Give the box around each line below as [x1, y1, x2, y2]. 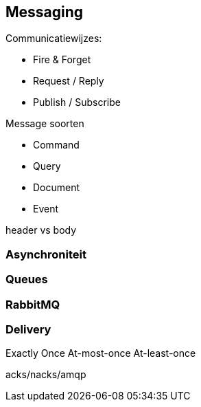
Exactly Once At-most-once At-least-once [5, 347, 196, 360]
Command [33, 139, 80, 151]
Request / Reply [33, 75, 104, 87]
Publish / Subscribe [33, 96, 121, 109]
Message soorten [5, 118, 84, 130]
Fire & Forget [33, 54, 91, 66]
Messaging [5, 3, 84, 21]
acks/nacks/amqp [5, 368, 86, 381]
